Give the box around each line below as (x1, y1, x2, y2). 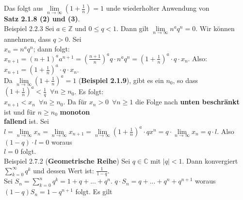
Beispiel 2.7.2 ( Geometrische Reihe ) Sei (4, 155, 130, 166)
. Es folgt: (74, 86, 104, 96)
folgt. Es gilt (75, 186, 113, 197)
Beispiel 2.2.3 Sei (4, 23, 54, 33)
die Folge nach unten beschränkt (135, 97, 240, 107)
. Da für (63, 97, 87, 107)
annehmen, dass (4, 34, 51, 44)
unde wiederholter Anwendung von (106, 3, 210, 13)
